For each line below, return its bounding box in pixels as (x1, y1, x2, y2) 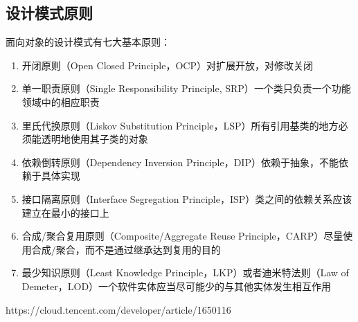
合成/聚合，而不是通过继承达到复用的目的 (31, 242, 221, 256)
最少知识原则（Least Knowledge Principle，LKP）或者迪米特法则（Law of (21, 265, 349, 280)
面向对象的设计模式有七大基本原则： (6, 35, 170, 49)
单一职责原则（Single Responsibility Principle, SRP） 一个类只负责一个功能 (21, 81, 351, 96)
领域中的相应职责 (21, 94, 100, 109)
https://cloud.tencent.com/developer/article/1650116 (6, 302, 231, 316)
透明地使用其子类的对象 (41, 132, 148, 146)
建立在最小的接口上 (21, 205, 109, 220)
